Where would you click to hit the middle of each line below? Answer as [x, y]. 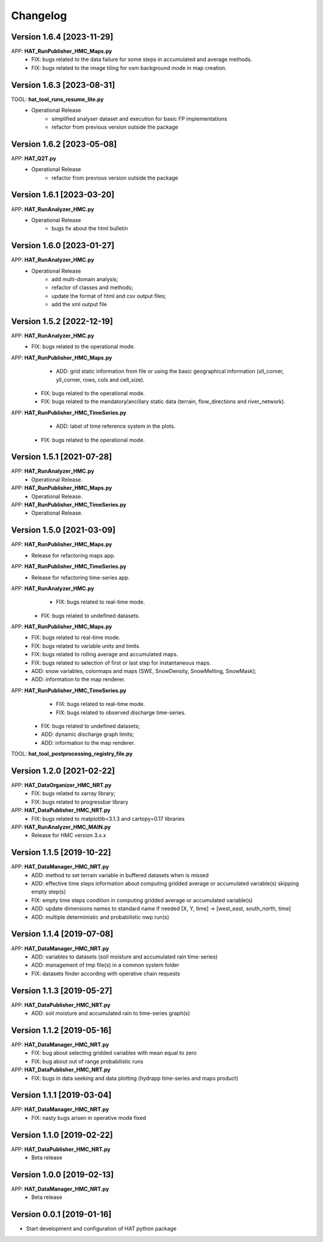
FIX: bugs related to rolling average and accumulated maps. [105, 655]
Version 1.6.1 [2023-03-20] [63, 195]
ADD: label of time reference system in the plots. [116, 426]
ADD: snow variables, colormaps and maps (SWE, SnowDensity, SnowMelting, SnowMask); [144, 671]
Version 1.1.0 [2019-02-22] [62, 1135]
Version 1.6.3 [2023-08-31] [63, 85]
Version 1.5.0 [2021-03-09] [63, 530]
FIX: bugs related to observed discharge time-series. [121, 713]
